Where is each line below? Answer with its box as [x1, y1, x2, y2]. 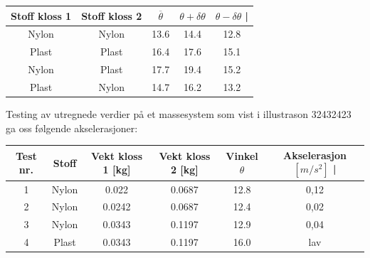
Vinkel [226, 148, 258, 163]
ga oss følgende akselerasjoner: [6, 120, 138, 135]
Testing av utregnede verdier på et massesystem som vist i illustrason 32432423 [6, 106, 351, 121]
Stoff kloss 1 [11, 8, 72, 23]
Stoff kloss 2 [81, 8, 142, 23]
